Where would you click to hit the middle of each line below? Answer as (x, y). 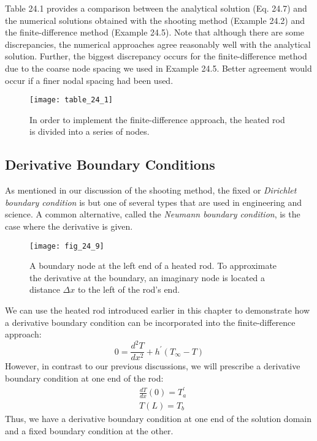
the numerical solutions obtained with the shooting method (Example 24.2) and (155, 20)
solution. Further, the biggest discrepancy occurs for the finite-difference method (156, 56)
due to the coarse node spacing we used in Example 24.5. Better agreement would (158, 68)
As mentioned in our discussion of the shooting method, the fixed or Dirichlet (151, 190)
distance (45, 289)
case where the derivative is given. (69, 226)
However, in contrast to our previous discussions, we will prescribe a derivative (153, 366)
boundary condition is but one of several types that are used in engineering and (153, 202)
